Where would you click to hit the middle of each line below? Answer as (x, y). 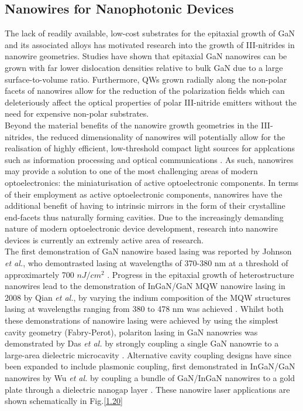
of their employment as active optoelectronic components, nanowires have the (144, 194)
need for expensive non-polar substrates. (77, 113)
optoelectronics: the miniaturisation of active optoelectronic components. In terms (152, 182)
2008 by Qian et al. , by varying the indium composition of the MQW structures (148, 297)
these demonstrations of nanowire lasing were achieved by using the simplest (142, 320)
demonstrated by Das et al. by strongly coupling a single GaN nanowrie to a (142, 343)
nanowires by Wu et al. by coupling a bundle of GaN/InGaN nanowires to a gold (150, 378)
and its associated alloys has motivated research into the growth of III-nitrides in (150, 44)
